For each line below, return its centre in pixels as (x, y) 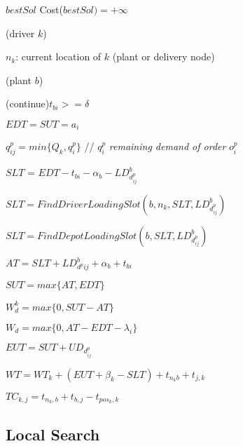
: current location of (58, 56)
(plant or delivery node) (164, 56)
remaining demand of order (167, 146)
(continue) (28, 103)
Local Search (53, 434)
